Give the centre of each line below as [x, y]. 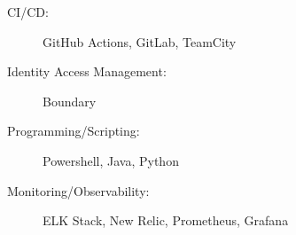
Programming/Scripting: [74, 131]
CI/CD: [28, 12]
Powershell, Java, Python [111, 160]
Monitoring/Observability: [78, 190]
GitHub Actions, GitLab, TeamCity [140, 41]
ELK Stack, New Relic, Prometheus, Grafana [166, 220]
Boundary [70, 101]
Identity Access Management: [87, 71]
